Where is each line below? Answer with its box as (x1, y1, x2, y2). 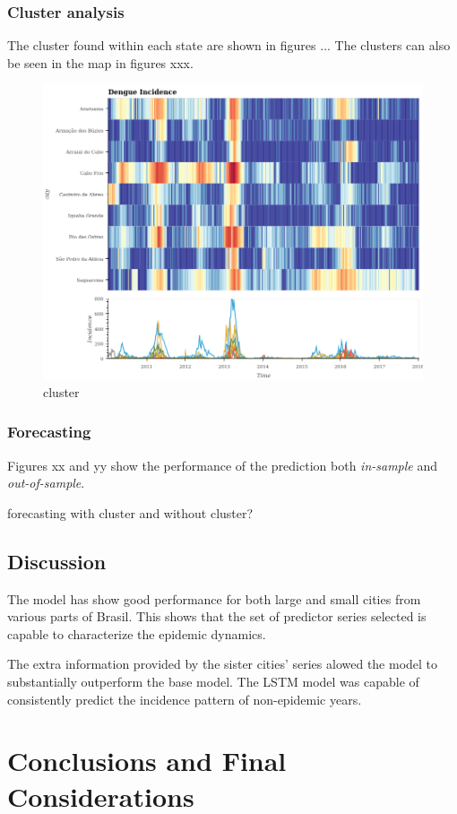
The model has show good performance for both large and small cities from (7, 589, 421, 608)
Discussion (7, 547, 107, 575)
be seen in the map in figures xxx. (7, 53, 194, 72)
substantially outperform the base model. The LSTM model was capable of (7, 672, 419, 691)
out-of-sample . (7, 473, 85, 492)
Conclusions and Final (7, 742, 287, 779)
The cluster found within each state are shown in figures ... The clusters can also (7, 36, 451, 55)
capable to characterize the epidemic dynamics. (7, 624, 266, 643)
